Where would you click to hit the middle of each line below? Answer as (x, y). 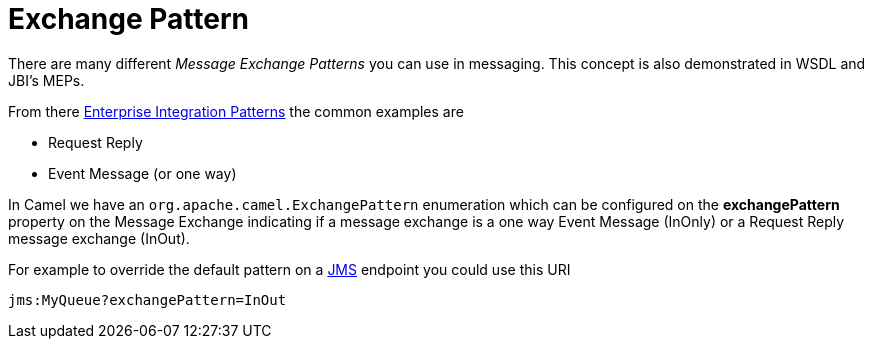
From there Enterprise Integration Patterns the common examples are (236, 111)
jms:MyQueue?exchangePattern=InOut (147, 299)
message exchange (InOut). (99, 238)
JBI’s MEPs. (46, 80)
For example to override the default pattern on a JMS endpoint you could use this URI (289, 269)
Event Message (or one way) (142, 173)
